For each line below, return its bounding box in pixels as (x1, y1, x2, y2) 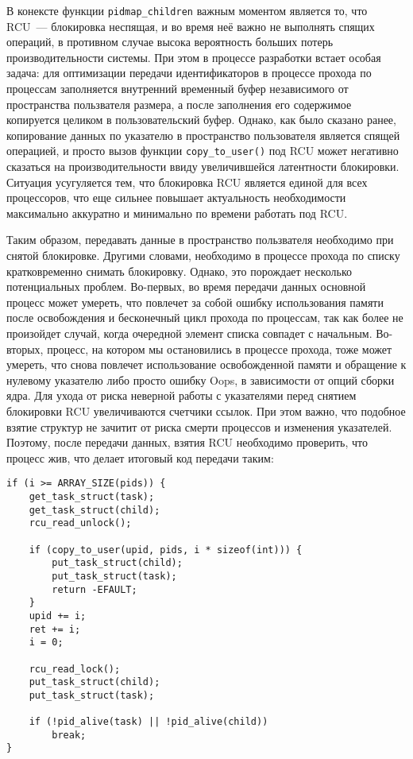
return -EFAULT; (52, 583, 137, 595)
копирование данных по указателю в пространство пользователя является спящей (6, 126, 400, 143)
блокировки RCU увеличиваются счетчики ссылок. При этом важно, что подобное (6, 402, 406, 419)
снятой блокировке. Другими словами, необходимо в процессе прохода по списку (6, 247, 400, 264)
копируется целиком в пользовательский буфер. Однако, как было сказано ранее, (6, 111, 396, 128)
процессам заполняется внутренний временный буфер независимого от (6, 80, 349, 97)
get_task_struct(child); (29, 504, 160, 516)
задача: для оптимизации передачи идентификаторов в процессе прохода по (6, 64, 372, 81)
